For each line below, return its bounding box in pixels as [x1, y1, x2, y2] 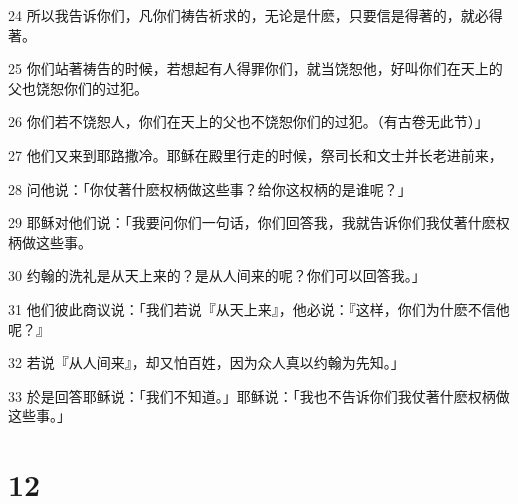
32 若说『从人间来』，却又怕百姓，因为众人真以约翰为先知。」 [8, 352, 405, 373]
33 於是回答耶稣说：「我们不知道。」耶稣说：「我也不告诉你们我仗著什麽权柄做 [8, 385, 510, 406]
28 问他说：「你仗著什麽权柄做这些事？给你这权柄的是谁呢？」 [8, 178, 412, 199]
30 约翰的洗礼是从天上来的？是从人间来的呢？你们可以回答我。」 [8, 265, 426, 286]
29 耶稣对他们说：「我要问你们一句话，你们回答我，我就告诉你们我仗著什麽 [8, 212, 496, 233]
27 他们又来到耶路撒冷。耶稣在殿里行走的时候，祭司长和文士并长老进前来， [8, 144, 503, 165]
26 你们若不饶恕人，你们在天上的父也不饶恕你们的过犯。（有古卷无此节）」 [8, 111, 489, 132]
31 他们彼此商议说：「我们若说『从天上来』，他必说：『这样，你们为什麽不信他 [8, 298, 510, 319]
